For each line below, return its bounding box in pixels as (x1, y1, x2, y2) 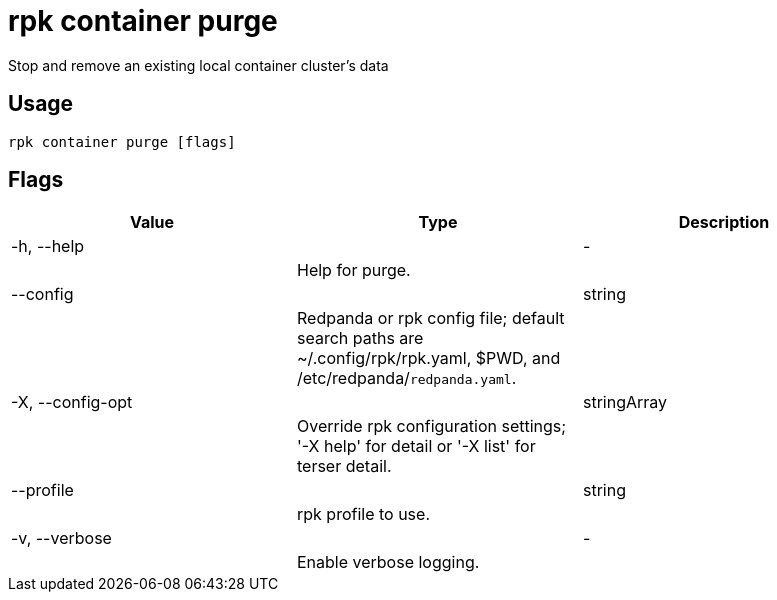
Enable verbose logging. (296, 552, 480, 573)
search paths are (296, 328, 424, 349)
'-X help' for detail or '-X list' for (296, 436, 536, 457)
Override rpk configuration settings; (296, 416, 567, 437)
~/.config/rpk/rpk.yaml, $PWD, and (296, 348, 561, 369)
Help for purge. (296, 260, 411, 281)
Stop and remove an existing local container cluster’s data (8, 56, 389, 74)
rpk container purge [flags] (8, 133, 236, 150)
